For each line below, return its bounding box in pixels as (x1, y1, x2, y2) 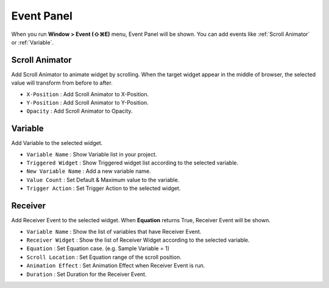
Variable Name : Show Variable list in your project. (26, 150, 157, 158)
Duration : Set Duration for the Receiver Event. (26, 270, 147, 278)
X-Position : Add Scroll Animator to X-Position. (26, 90, 149, 97)
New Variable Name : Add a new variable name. (26, 167, 152, 175)
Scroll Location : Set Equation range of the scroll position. (26, 253, 182, 261)
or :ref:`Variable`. (11, 38, 54, 46)
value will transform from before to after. (11, 79, 113, 86)
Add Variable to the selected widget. (11, 139, 103, 147)
